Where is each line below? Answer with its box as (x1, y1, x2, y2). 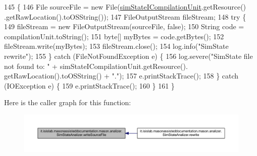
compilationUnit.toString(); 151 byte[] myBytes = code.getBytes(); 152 (4, 31, 224, 41)
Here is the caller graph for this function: (4, 97, 131, 108)
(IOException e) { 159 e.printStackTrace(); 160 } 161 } (4, 80, 175, 91)
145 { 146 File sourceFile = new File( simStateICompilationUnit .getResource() (4, 2, 246, 12)
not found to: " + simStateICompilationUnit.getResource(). (4, 60, 188, 71)
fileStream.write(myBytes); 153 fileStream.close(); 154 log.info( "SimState (4, 41, 229, 51)
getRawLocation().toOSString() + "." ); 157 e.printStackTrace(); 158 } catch (4, 70, 239, 81)
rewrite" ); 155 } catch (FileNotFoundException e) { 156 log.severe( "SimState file (4, 50, 253, 61)
